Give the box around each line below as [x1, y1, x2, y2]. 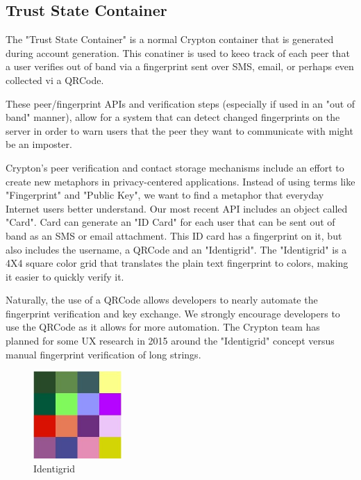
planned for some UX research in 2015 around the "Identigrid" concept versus [6, 333, 335, 348]
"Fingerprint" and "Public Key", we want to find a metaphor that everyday [6, 188, 324, 202]
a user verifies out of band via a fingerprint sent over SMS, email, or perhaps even [6, 59, 354, 74]
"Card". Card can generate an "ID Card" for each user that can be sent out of [6, 215, 335, 229]
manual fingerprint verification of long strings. [6, 347, 201, 361]
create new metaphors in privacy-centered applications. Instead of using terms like [6, 174, 355, 188]
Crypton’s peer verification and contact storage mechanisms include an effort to [6, 160, 344, 174]
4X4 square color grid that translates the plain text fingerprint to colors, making [6, 256, 349, 270]
